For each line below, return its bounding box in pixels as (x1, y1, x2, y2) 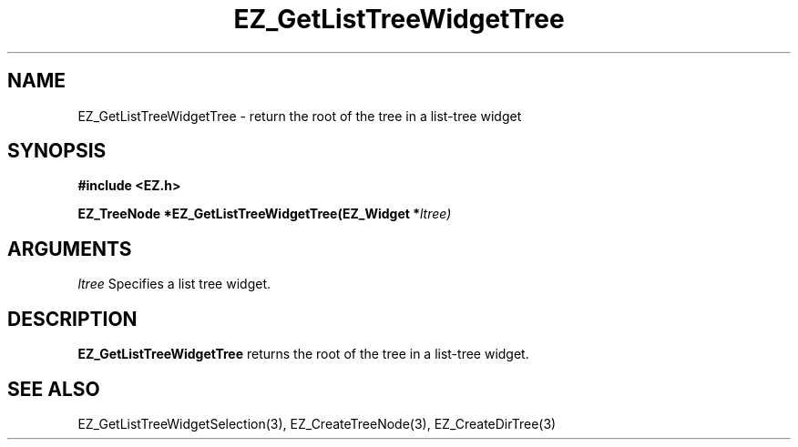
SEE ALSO (7, 377, 100, 401)
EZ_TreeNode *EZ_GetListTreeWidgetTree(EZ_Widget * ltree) (77, 206, 452, 222)
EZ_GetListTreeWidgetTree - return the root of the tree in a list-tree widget (77, 107, 522, 124)
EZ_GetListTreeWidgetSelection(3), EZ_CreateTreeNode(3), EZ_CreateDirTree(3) (77, 415, 557, 432)
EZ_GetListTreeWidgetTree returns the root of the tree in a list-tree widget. (77, 346, 529, 362)
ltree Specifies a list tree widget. (77, 276, 271, 292)
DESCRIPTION (7, 307, 138, 330)
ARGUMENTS (7, 237, 132, 260)
